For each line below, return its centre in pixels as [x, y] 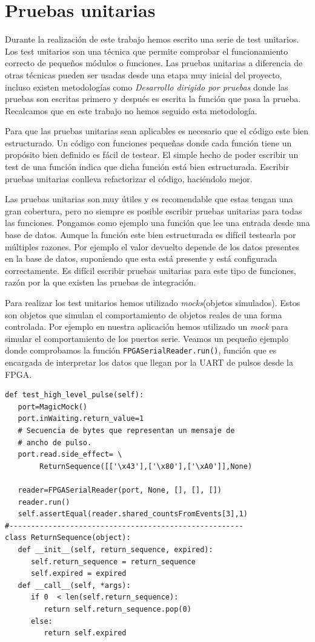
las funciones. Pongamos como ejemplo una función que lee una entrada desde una [157, 223]
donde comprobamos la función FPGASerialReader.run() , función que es [141, 350]
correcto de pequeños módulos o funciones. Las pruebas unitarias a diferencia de [154, 63]
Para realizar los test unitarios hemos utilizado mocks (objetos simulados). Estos [153, 302]
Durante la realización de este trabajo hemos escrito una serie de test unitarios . [152, 39]
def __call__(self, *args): [74, 585]
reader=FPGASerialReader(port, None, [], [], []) [120, 490]
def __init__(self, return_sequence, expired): [115, 549]
